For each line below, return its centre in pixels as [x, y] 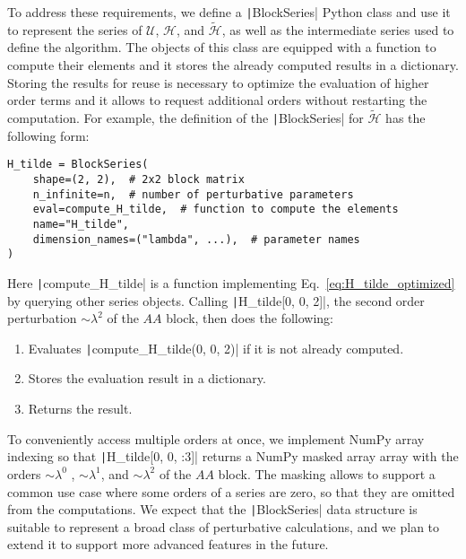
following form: [48, 135]
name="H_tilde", [81, 224]
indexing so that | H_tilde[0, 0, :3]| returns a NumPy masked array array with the [233, 456]
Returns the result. [80, 409]
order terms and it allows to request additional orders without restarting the [217, 100]
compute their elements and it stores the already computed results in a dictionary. [233, 65]
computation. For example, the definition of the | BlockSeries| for [186, 118]
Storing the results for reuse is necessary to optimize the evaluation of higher [218, 82]
